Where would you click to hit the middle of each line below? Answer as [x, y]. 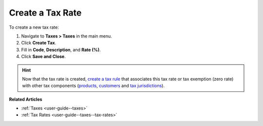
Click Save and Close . [43, 56]
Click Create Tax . [39, 43]
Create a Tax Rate [45, 13]
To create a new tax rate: [34, 27]
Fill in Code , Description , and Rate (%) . [61, 50]
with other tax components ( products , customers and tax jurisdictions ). [94, 86]
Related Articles [26, 99]
